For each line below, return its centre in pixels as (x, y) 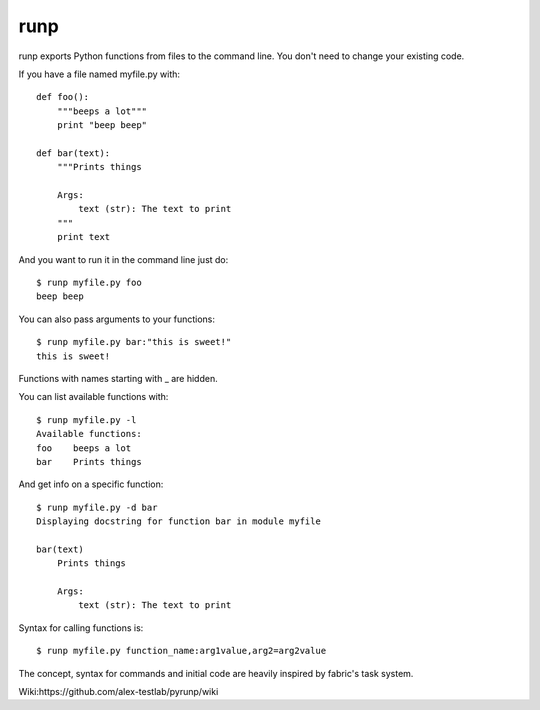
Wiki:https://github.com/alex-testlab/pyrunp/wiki (118, 691)
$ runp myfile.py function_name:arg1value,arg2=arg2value (181, 651)
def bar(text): (73, 153)
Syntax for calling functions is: (81, 627)
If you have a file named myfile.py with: (99, 74)
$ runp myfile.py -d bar (97, 507)
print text (83, 237)
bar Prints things (89, 461)
